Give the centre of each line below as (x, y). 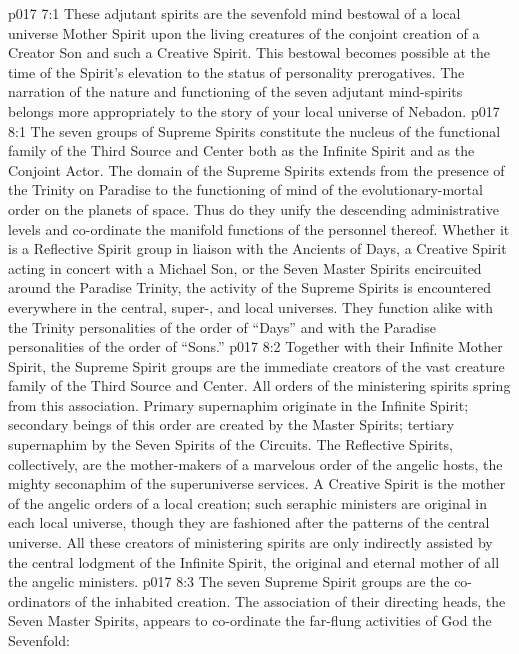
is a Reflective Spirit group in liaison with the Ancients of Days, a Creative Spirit (257, 248)
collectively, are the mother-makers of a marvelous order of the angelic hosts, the (255, 463)
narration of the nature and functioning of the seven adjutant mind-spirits (235, 91)
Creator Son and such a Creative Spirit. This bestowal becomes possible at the (249, 52)
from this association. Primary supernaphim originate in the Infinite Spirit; (238, 404)
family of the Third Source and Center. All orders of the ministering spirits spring (259, 385)
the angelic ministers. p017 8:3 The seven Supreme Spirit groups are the (229, 581)
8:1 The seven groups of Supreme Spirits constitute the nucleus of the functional (254, 130)
